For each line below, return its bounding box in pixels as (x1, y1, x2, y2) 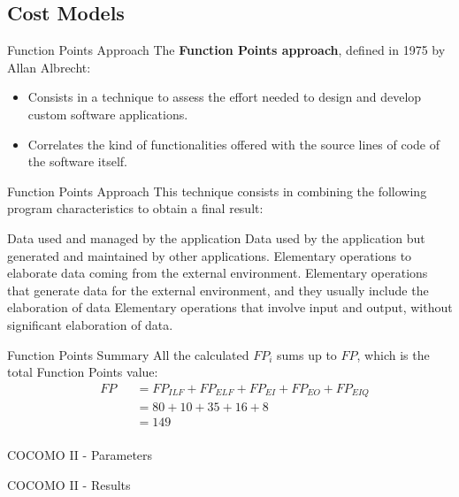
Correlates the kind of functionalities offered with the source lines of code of (27, 134, 440, 153)
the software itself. (27, 152, 127, 171)
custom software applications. (27, 104, 188, 123)
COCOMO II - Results (7, 475, 131, 493)
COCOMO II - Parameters (7, 446, 153, 464)
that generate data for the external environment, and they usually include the (7, 280, 429, 299)
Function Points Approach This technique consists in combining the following (7, 181, 427, 200)
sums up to (277, 345, 337, 363)
